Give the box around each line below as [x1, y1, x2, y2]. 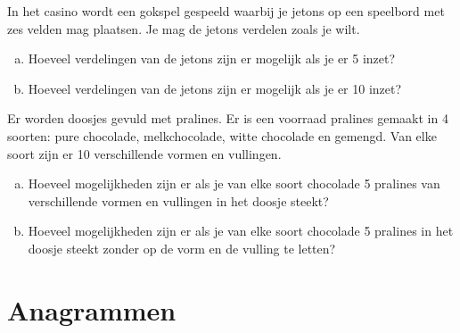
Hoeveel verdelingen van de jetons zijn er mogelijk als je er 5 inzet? [28, 49, 396, 68]
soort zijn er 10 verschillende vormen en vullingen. [7, 144, 282, 162]
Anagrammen [7, 291, 177, 328]
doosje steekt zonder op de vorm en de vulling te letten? [28, 238, 336, 257]
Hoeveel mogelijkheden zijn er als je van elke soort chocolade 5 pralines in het [28, 221, 454, 240]
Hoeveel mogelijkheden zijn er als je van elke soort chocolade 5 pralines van [28, 174, 440, 193]
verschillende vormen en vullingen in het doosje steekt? [28, 191, 329, 210]
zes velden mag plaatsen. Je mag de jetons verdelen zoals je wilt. [7, 19, 360, 37]
